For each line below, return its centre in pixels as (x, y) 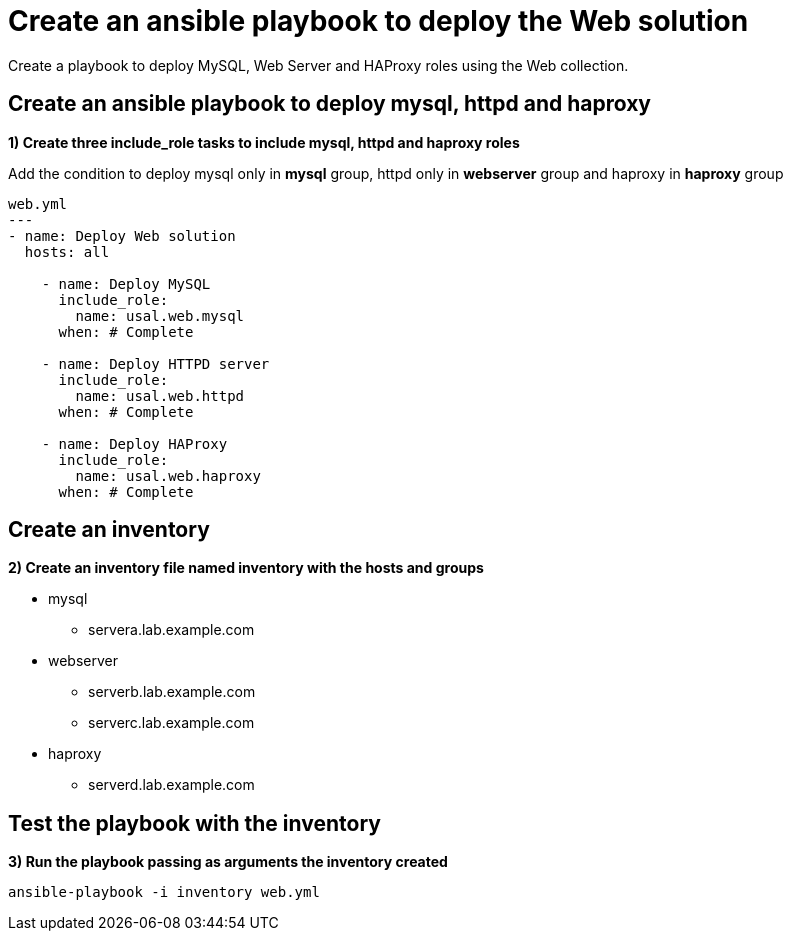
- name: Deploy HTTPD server (155, 363)
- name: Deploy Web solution (122, 235)
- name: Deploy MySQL (126, 283)
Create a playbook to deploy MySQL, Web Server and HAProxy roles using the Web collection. (318, 65)
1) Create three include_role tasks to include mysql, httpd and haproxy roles (264, 142)
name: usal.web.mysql (160, 315)
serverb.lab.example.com (172, 692)
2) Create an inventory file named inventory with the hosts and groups (246, 568)
